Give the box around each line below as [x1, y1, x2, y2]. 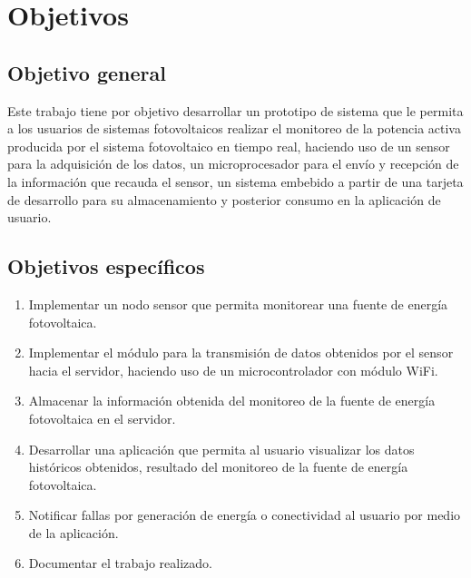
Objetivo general [7, 58, 166, 86]
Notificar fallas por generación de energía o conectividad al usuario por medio [28, 505, 461, 524]
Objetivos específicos [7, 252, 205, 280]
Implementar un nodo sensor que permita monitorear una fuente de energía [28, 294, 448, 313]
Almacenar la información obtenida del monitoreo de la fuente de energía [28, 391, 436, 410]
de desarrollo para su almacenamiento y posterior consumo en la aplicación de [7, 190, 441, 209]
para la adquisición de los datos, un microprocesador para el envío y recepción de [7, 154, 459, 173]
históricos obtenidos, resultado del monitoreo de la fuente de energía [28, 457, 408, 476]
